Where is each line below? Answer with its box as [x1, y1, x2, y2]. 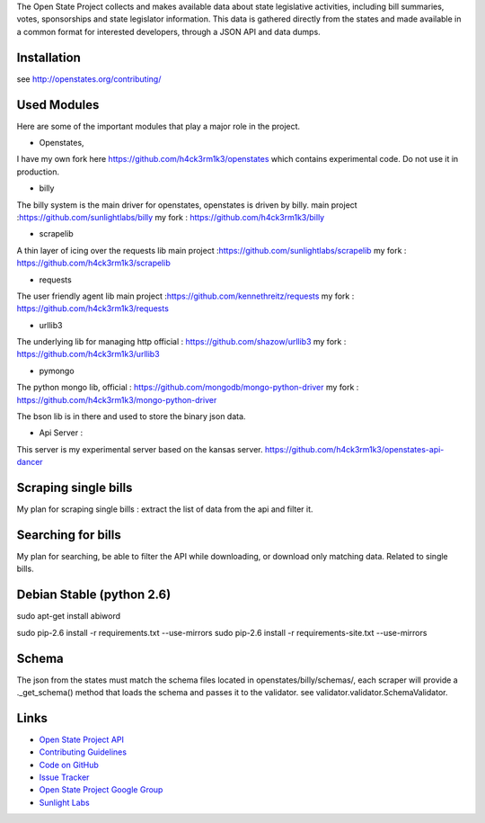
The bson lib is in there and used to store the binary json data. [16, 411, 246, 422]
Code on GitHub [39, 759, 99, 770]
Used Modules [16, 97, 100, 112]
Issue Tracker [39, 772, 90, 783]
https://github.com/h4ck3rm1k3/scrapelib [16, 257, 171, 269]
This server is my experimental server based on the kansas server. [16, 443, 263, 454]
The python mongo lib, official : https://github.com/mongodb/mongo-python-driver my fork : [16, 382, 359, 393]
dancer [16, 457, 44, 468]
